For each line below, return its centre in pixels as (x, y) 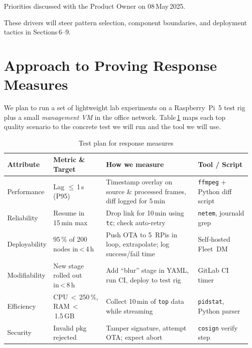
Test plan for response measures (126, 142)
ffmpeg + (212, 181)
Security (19, 332)
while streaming (129, 310)
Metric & (69, 159)
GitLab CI (213, 270)
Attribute (24, 164)
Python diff (215, 191)
